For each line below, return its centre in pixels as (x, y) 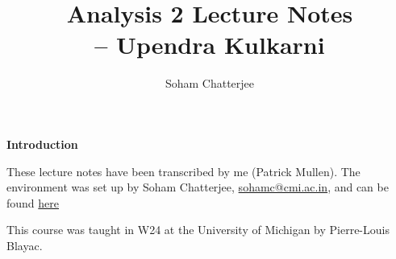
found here (33, 202)
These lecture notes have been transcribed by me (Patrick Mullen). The (183, 171)
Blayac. (25, 245)
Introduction (42, 144)
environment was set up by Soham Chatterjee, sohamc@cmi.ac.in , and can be (198, 187)
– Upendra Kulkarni (210, 45)
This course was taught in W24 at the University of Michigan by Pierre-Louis (198, 230)
